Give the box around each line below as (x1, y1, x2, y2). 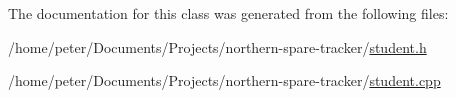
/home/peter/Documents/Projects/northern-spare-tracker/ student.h (8, 36, 427, 57)
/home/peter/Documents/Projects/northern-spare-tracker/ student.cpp (8, 70, 441, 91)
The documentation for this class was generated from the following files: (8, 3, 449, 23)
